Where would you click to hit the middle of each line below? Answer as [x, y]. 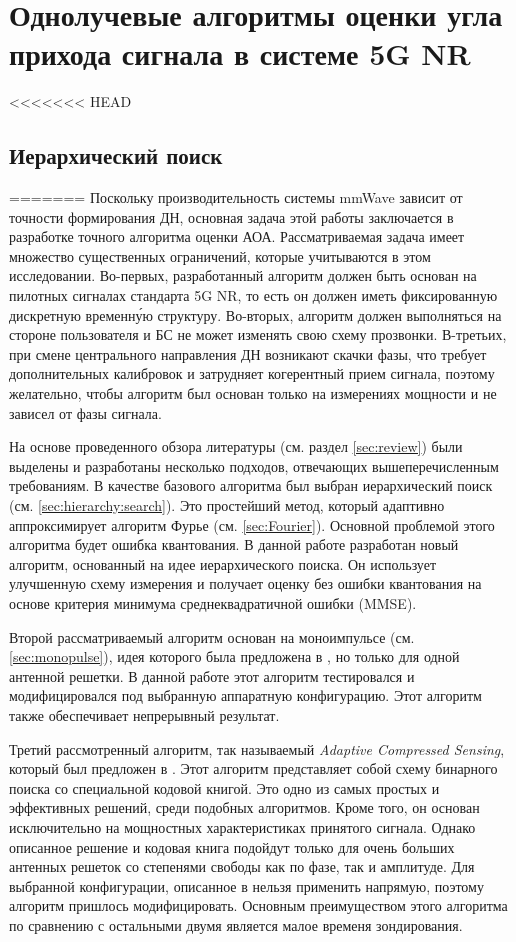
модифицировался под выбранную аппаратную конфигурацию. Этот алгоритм [245, 695]
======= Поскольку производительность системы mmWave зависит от [236, 197]
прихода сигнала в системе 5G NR [240, 53]
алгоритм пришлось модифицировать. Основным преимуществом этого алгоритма [258, 905]
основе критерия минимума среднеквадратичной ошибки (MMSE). [213, 602]
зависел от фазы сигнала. [85, 412]
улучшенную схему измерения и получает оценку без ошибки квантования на [245, 583]
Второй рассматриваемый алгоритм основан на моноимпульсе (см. [212, 636]
